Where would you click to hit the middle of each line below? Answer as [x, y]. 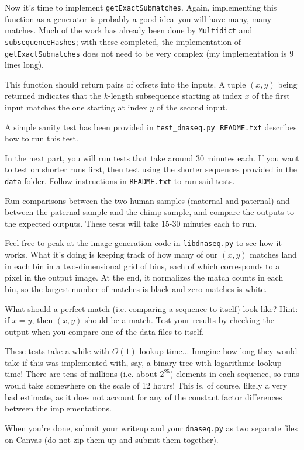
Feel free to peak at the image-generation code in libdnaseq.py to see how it [143, 243]
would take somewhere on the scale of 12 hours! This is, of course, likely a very [146, 385]
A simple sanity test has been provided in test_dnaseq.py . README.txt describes [151, 127]
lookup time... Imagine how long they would [218, 351]
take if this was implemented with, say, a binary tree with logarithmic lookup [143, 362]
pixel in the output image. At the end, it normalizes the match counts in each [144, 277]
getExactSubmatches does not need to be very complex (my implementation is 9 [149, 53]
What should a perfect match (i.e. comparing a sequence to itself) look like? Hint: [151, 308]
